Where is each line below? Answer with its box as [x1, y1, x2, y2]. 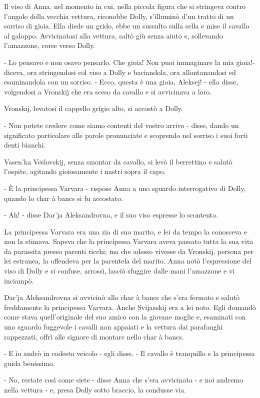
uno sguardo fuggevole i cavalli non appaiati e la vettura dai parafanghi [4, 321, 223, 332]
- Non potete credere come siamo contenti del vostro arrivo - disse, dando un [4, 119, 239, 130]
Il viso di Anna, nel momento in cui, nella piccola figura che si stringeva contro [4, 1, 245, 11]
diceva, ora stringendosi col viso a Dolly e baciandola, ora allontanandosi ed [4, 66, 236, 77]
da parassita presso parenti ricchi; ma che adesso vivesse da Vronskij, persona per [4, 245, 253, 256]
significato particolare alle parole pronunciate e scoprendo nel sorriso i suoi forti [4, 129, 248, 140]
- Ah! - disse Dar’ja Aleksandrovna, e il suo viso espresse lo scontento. [4, 209, 218, 220]
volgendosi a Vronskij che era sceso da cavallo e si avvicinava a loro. [4, 86, 212, 96]
